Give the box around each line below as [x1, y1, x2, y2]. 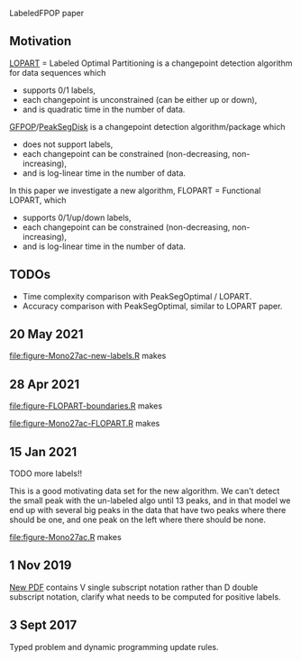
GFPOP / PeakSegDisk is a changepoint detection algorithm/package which [9, 121, 286, 132]
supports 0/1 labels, [22, 85, 96, 96]
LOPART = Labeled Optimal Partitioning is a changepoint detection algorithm [9, 58, 293, 69]
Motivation [9, 33, 72, 49]
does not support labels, [22, 139, 114, 150]
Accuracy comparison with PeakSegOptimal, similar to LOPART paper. [22, 300, 283, 311]
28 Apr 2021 [9, 376, 79, 391]
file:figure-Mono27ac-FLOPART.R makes [9, 418, 160, 429]
